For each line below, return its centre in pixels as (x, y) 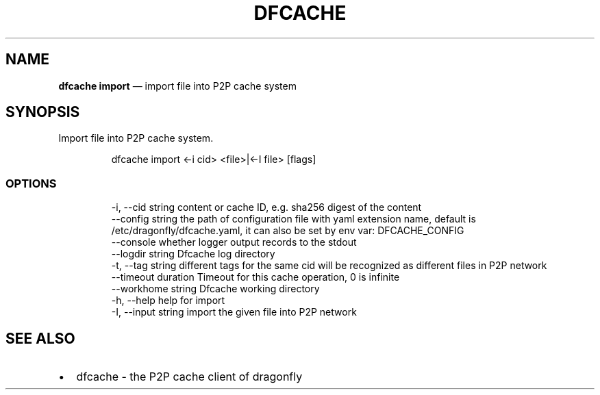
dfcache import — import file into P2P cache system (177, 86)
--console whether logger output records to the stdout (234, 242)
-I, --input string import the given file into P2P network (234, 312)
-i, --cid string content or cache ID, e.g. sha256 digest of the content (266, 207)
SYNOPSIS (43, 112)
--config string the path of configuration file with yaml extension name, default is (293, 219)
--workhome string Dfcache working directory (215, 289)
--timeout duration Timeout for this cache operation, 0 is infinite (255, 277)
